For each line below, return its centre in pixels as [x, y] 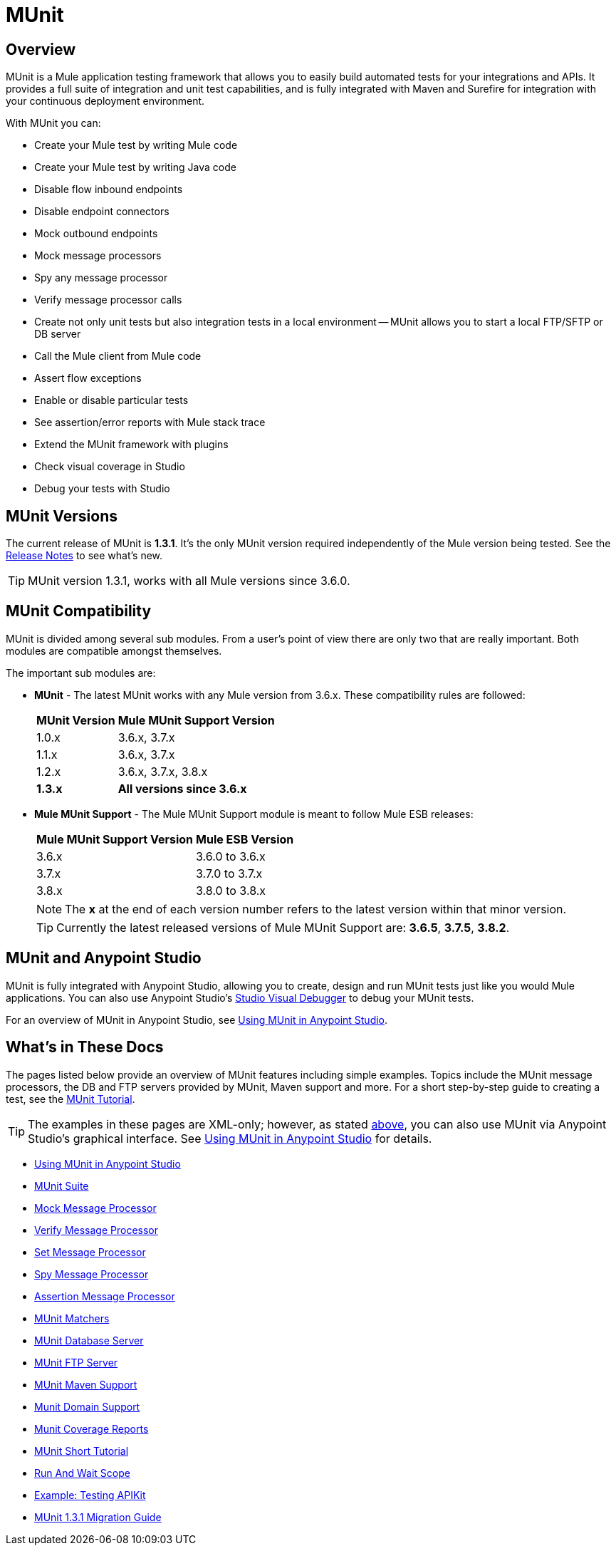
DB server [58, 334]
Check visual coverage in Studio [110, 467]
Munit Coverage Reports [92, 1428]
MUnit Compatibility [79, 611]
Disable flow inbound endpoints [109, 190]
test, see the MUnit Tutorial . [71, 1099]
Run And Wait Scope [82, 1473]
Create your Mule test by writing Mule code [136, 145]
